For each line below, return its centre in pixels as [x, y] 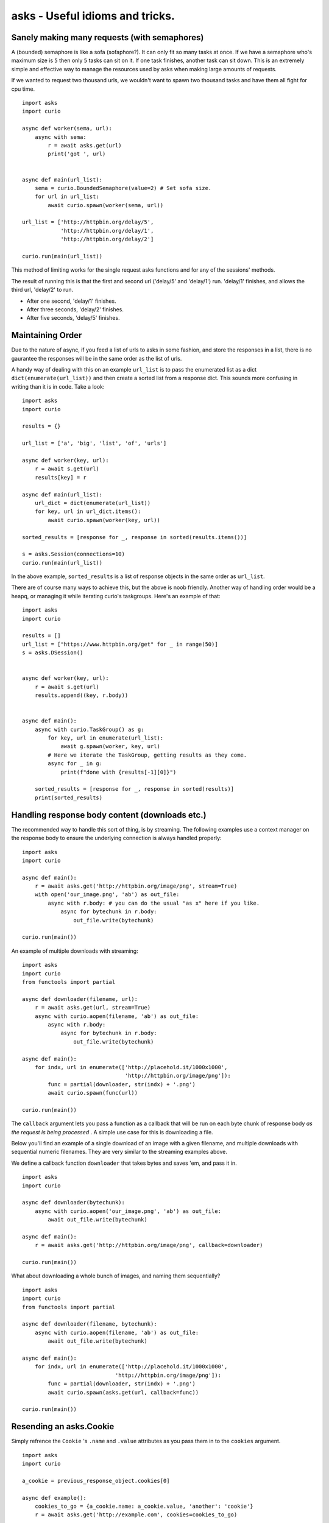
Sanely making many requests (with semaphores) [108, 37]
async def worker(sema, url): [67, 129]
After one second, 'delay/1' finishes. [71, 301]
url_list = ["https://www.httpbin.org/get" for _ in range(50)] [120, 644]
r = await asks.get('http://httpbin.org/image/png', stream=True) [136, 886]
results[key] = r [60, 477]
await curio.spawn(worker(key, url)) [104, 520]
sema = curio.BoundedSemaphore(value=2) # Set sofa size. [123, 188]
